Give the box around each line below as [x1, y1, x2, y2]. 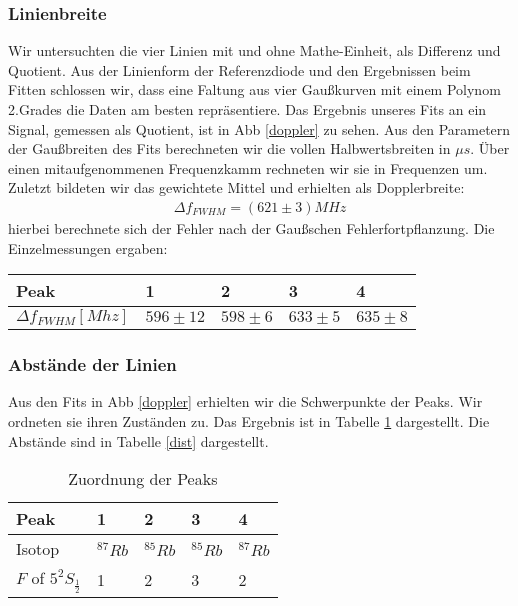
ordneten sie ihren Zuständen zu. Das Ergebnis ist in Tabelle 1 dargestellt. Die [8, 411, 490, 431]
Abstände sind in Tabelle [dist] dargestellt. [8, 430, 269, 451]
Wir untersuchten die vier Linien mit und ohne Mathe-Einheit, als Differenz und [8, 40, 501, 61]
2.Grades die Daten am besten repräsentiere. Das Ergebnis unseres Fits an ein [8, 99, 487, 119]
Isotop [16, 537, 60, 561]
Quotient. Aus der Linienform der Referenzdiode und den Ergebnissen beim [8, 59, 471, 80]
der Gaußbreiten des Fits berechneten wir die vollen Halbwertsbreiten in [8, 138, 451, 159]
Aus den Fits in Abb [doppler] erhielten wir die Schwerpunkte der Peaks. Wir [8, 391, 483, 412]
